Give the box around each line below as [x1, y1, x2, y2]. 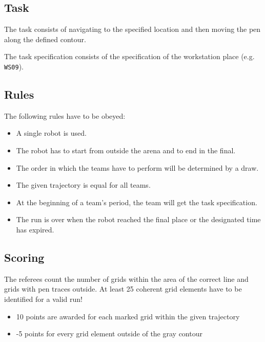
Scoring [4, 249, 45, 265]
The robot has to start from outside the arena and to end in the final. [16, 145, 236, 156]
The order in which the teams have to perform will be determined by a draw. [16, 162, 259, 173]
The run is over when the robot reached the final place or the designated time [16, 214, 261, 225]
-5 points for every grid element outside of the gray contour [16, 328, 202, 339]
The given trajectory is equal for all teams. [16, 179, 151, 190]
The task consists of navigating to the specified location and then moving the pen [4, 24, 261, 34]
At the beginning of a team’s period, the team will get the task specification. [16, 196, 257, 207]
